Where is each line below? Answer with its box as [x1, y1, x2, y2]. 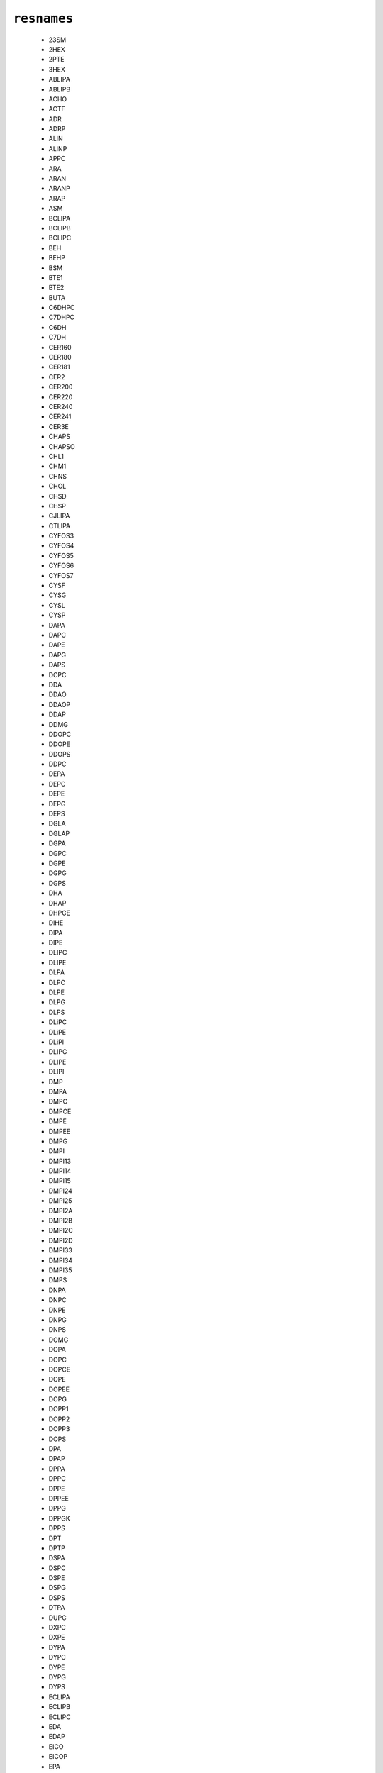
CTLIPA [48, 521, 71, 530]
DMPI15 [48, 1177, 71, 1185]
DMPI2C [48, 1226, 74, 1235]
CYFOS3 [48, 532, 74, 540]
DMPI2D [48, 1236, 74, 1245]
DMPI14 [48, 1167, 72, 1175]
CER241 [48, 412, 72, 421]
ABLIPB [48, 85, 71, 94]
